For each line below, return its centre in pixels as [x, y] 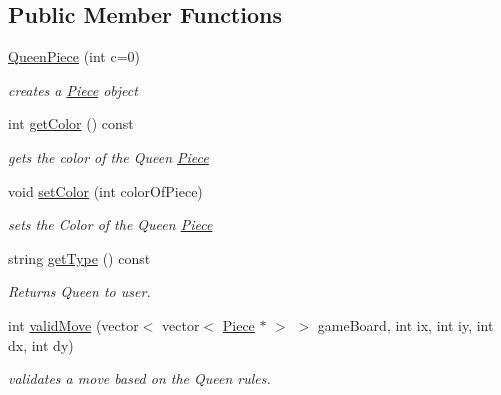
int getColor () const [71, 123]
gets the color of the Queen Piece [108, 156]
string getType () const [79, 257]
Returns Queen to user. [79, 291]
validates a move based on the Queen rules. [139, 378]
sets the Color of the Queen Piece [110, 224]
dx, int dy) [41, 344]
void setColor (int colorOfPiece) [105, 190]
